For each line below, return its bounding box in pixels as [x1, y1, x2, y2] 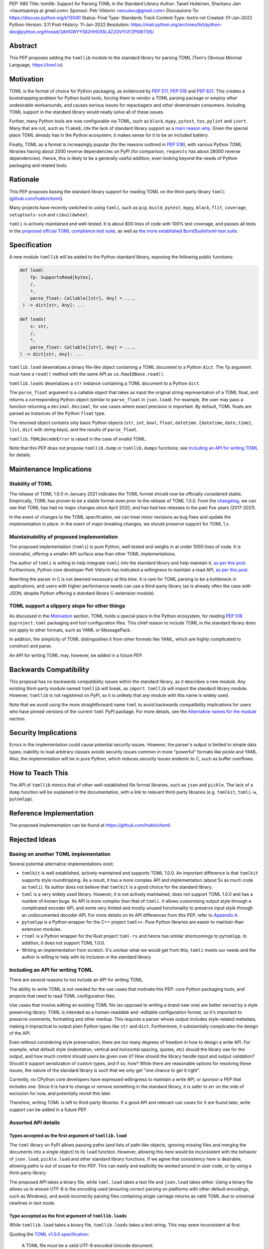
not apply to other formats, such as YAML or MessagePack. [9, 627, 132, 633]
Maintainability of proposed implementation [9, 533, 118, 540]
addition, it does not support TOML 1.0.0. [21, 940, 106, 946]
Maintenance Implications [9, 465, 92, 474]
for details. [9, 452, 31, 458]
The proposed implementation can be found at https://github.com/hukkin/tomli [9, 822, 170, 828]
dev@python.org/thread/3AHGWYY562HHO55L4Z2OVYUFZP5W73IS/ [9, 28, 154, 34]
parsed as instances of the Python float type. [9, 410, 106, 417]
